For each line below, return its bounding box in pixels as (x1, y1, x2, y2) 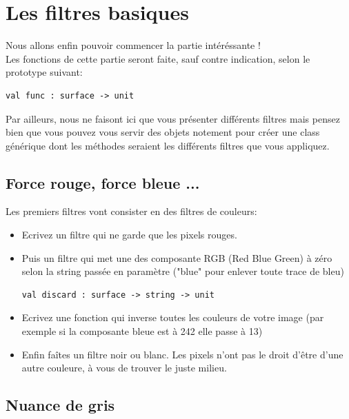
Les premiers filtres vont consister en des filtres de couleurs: (6, 204, 257, 218)
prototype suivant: (6, 65, 83, 79)
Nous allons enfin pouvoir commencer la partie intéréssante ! (6, 38, 261, 52)
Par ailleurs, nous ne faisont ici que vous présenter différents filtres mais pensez (6, 111, 340, 125)
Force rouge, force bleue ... (6, 172, 200, 193)
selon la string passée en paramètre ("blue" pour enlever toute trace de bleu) (21, 264, 344, 278)
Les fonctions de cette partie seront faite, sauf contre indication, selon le (6, 51, 310, 65)
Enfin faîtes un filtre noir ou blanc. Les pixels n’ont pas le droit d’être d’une (21, 347, 343, 361)
